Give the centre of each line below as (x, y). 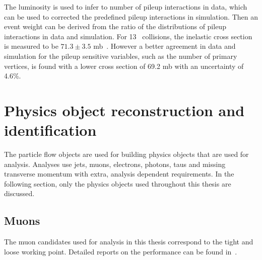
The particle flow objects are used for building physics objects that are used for (126, 154)
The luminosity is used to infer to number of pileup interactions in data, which (126, 7)
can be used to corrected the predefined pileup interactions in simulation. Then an (131, 16)
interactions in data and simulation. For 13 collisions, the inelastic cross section (128, 36)
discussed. (19, 193)
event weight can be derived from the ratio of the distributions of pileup (115, 26)
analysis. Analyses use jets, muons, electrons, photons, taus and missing (115, 164)
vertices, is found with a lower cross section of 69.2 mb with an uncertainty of (124, 66)
